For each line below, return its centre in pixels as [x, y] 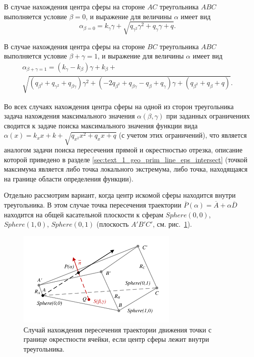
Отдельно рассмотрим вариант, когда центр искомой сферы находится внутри [120, 195]
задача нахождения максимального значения [69, 116]
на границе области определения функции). [69, 178]
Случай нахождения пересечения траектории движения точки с [118, 329]
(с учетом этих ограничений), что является [183, 135]
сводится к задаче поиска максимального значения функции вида [101, 125]
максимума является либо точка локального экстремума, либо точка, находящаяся [126, 169]
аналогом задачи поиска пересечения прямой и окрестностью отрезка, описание [123, 150]
